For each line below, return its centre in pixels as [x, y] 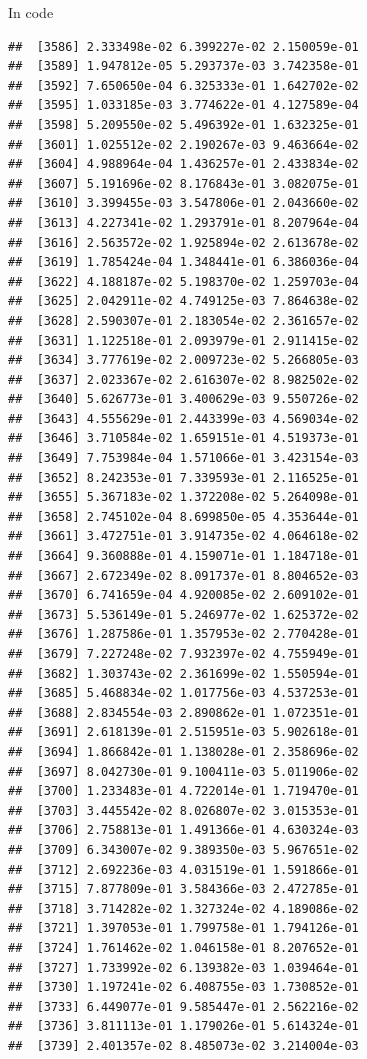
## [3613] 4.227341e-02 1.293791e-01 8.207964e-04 [183, 222]
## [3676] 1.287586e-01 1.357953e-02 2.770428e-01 [183, 634]
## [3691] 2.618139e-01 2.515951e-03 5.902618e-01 [183, 732]
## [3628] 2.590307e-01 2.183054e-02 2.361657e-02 [183, 320]
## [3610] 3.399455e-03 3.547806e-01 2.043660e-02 [183, 203]
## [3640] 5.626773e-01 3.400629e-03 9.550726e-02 [183, 399]
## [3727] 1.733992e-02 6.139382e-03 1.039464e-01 [183, 967]
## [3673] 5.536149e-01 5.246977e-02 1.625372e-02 [183, 614]
